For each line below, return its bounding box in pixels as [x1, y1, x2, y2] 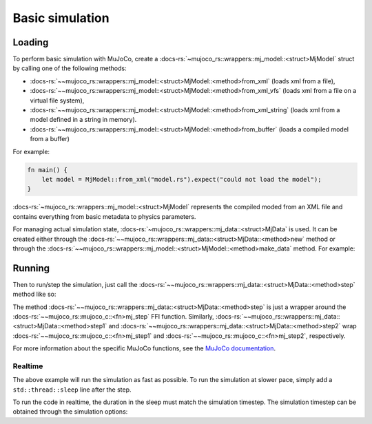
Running [12, 262, 50, 274]
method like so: [12, 290, 56, 299]
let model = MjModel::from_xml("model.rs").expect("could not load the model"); [41, 176, 322, 183]
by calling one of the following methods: [12, 64, 127, 72]
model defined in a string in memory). [30, 116, 137, 124]
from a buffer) [30, 135, 70, 143]
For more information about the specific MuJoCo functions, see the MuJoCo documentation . [12, 344, 276, 352]
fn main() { [27, 166, 68, 173]
